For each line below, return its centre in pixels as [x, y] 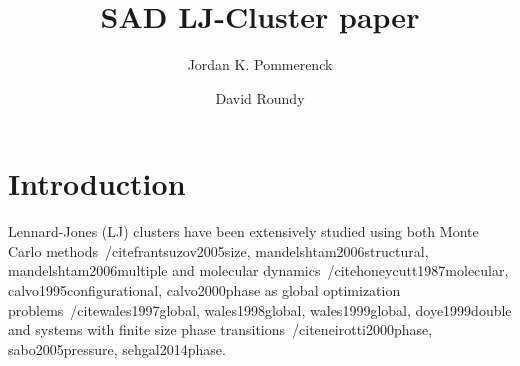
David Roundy [260, 97]
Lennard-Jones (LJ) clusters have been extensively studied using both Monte [243, 231]
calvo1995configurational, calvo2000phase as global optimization [204, 290]
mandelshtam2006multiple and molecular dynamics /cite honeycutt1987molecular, [258, 270]
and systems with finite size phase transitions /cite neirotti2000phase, [220, 329]
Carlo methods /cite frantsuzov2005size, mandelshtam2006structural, [218, 250]
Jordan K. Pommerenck [260, 64]
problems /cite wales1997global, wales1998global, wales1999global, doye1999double [260, 309]
